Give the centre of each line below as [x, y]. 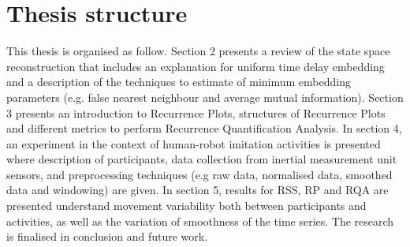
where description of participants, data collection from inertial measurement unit [202, 159]
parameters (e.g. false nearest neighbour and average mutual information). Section [205, 97]
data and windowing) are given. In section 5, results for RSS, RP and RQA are [198, 190]
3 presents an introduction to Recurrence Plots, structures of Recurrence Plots [196, 112]
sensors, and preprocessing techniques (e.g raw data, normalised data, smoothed [199, 174]
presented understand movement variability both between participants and [186, 206]
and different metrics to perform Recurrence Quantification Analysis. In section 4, [204, 128]
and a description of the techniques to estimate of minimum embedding [179, 82]
